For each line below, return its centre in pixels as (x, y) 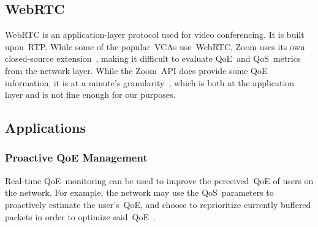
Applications (46, 128)
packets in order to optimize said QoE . (80, 216)
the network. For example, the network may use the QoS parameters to (139, 192)
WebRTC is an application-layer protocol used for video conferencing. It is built (155, 35)
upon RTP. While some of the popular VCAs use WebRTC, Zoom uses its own (155, 46)
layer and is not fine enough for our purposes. (90, 95)
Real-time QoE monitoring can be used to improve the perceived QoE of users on (159, 180)
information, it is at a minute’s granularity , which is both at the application (150, 82)
